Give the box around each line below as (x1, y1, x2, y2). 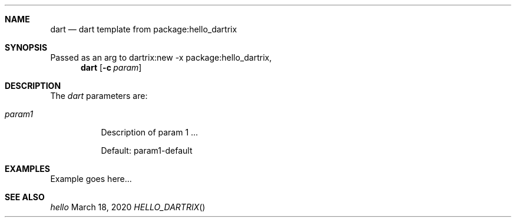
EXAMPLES (5, 164, 50, 174)
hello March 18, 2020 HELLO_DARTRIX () (50, 202, 206, 212)
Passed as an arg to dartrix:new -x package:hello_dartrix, (50, 52, 272, 62)
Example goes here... (50, 174, 132, 184)
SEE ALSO (5, 192, 45, 202)
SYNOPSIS (5, 42, 48, 52)
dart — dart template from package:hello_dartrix (50, 24, 237, 34)
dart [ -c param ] (81, 62, 142, 72)
